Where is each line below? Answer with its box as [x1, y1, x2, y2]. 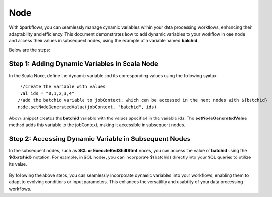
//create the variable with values [20, 84, 105, 90]
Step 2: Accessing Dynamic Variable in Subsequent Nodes [9, 135, 190, 143]
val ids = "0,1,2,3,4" [20, 91, 75, 96]
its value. [9, 161, 27, 167]
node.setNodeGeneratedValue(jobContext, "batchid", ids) [18, 104, 157, 110]
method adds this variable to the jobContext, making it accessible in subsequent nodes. [9, 122, 186, 128]
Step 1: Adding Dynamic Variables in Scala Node [9, 59, 158, 68]
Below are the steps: [9, 47, 51, 53]
